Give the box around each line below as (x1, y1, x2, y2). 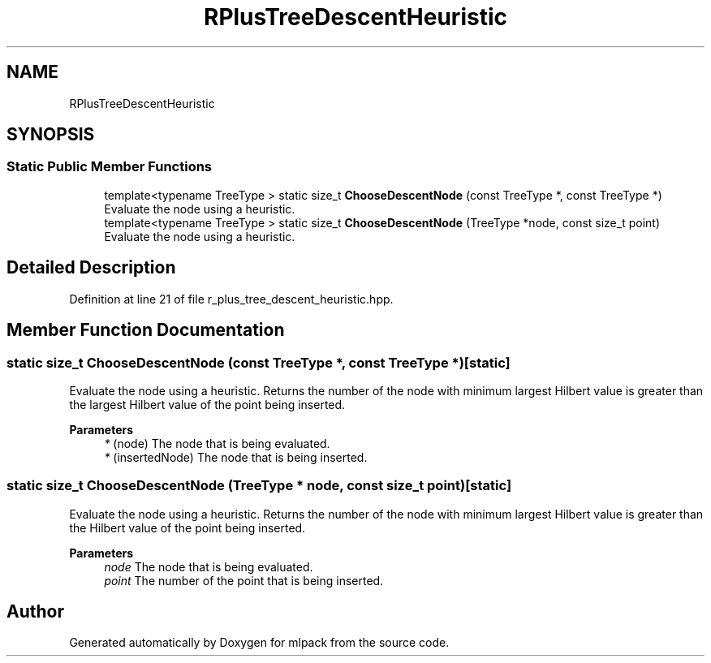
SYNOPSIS (6, 124, 95, 145)
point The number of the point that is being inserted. (104, 573, 384, 588)
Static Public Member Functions (6, 158, 213, 175)
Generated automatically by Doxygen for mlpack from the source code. (69, 635, 450, 650)
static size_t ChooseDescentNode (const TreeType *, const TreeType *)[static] (6, 354, 511, 371)
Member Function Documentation (6, 320, 285, 341)
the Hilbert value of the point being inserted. (69, 520, 306, 535)
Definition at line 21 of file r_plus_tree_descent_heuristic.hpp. (69, 291, 394, 306)
